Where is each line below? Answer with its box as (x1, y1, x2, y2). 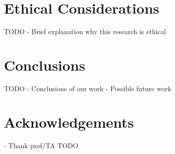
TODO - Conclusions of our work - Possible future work (4, 83, 172, 93)
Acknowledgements (4, 112, 134, 132)
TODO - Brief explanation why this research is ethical (4, 26, 166, 37)
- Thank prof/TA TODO (4, 140, 78, 150)
